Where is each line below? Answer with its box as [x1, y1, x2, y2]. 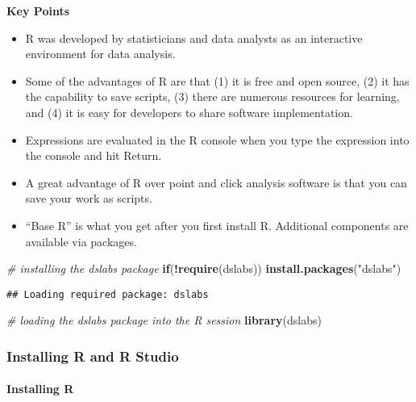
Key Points [6, 2, 70, 19]
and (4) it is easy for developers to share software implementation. [25, 103, 353, 120]
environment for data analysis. [25, 45, 176, 62]
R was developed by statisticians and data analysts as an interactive [25, 29, 363, 46]
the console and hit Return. [25, 147, 162, 164]
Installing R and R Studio [6, 345, 179, 366]
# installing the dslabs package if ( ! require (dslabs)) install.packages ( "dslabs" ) [6, 260, 401, 277]
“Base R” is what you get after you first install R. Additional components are [25, 216, 409, 233]
